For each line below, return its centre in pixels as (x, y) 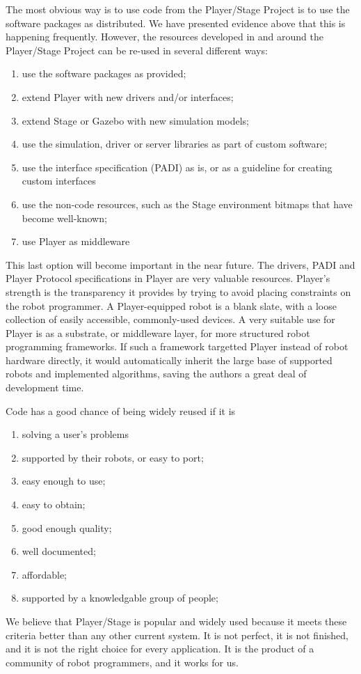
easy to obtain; (54, 504)
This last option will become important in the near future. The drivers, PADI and (180, 264)
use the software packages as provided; (104, 73)
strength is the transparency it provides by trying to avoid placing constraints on (178, 291)
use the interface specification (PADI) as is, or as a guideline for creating (177, 167)
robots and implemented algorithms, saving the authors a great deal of (156, 374)
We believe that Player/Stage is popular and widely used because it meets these (176, 621)
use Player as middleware (76, 241)
